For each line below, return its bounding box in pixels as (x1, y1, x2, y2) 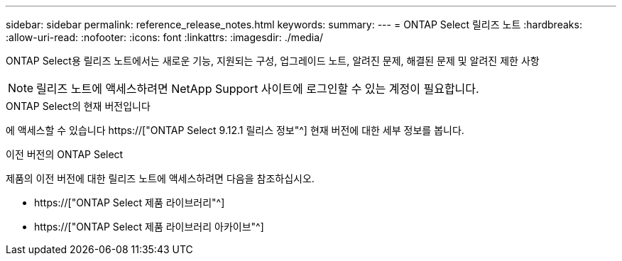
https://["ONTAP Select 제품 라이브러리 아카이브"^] (34, 221, 264, 233)
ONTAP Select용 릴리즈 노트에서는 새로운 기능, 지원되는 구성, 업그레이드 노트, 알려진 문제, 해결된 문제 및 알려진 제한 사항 (6, 55, 540, 67)
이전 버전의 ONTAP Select (6, 148, 124, 160)
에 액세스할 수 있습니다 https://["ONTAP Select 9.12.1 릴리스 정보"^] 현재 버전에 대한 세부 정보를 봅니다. (6, 124, 464, 136)
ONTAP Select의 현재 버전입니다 (6, 100, 151, 112)
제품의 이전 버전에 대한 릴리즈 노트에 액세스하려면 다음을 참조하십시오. (6, 172, 315, 184)
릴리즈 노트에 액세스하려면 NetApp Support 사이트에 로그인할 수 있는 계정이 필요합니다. (36, 82, 479, 96)
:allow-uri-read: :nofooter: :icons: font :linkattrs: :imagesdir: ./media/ (6, 31, 324, 43)
